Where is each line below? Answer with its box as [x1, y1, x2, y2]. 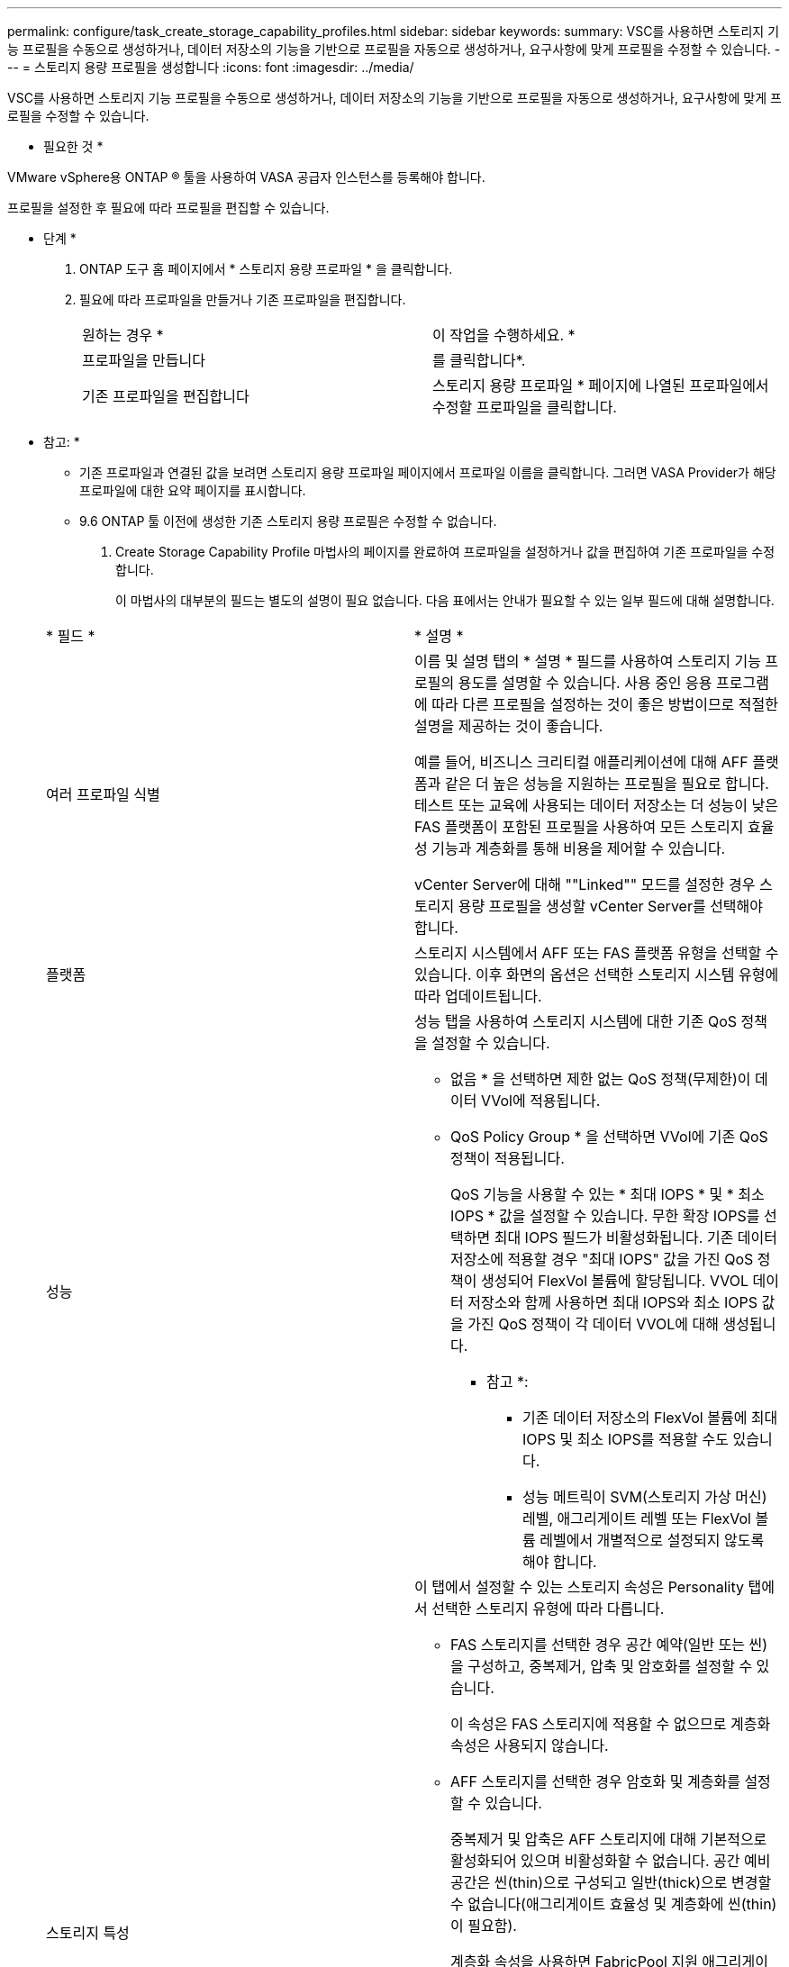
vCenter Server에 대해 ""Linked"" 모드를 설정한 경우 [414, 875, 756, 893]
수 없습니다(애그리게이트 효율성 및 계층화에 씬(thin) [450, 1895, 777, 1913]
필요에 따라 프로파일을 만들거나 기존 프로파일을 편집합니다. [79, 292, 406, 307]
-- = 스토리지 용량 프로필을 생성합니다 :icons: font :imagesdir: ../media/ [7, 59, 414, 75]
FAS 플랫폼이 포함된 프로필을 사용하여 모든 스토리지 [414, 818, 744, 836]
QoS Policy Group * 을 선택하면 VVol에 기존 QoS [450, 1128, 768, 1146]
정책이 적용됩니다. [450, 1149, 565, 1167]
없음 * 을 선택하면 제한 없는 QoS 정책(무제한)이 [450, 1070, 751, 1088]
